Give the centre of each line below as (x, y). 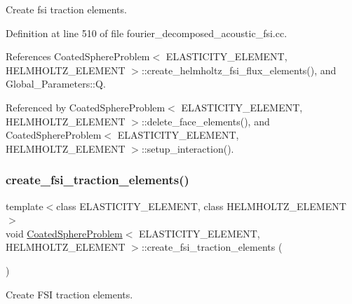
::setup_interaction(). (188, 148)
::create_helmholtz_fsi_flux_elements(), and (239, 70)
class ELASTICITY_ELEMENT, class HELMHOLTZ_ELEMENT (201, 206)
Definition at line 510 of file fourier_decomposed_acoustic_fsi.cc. (147, 33)
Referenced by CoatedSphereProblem (86, 107)
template (25, 206)
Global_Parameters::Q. (56, 84)
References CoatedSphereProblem (78, 56)
